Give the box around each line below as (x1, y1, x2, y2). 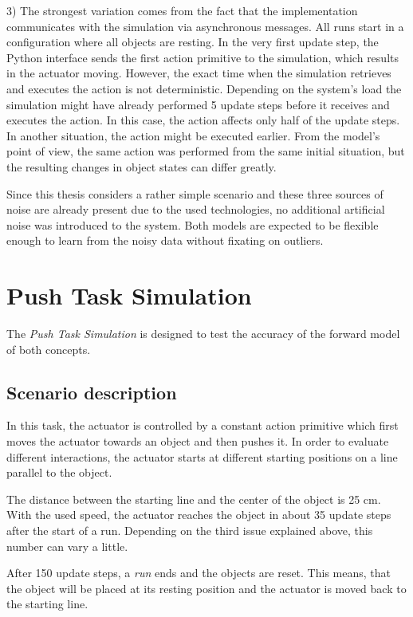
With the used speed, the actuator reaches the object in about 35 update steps (6, 506, 391, 523)
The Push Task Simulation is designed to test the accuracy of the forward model (6, 325, 400, 342)
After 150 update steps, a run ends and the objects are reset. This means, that (6, 564, 391, 581)
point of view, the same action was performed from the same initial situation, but (6, 143, 405, 159)
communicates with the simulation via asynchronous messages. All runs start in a (6, 18, 404, 34)
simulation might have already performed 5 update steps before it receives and (6, 96, 390, 112)
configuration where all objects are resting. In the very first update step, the (6, 33, 379, 50)
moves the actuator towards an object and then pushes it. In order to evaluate (6, 433, 389, 450)
